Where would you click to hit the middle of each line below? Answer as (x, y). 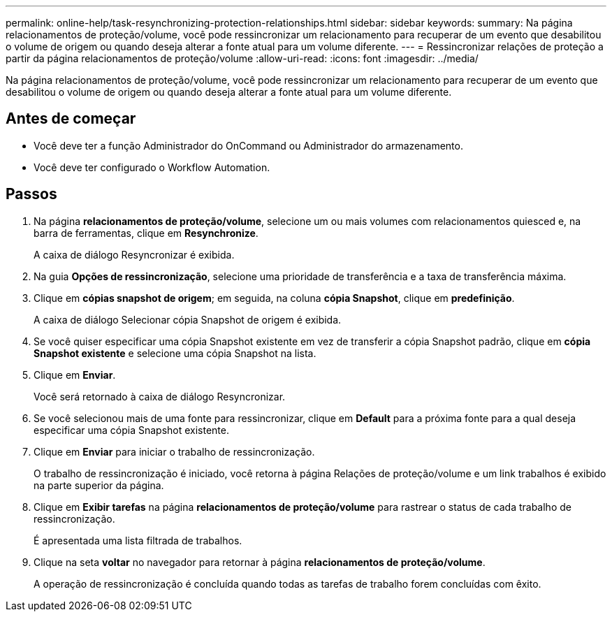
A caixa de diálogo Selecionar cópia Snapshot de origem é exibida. (188, 319)
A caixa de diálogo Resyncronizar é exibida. (134, 254)
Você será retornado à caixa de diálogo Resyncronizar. (160, 396)
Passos (31, 194)
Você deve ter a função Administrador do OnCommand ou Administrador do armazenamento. (248, 145)
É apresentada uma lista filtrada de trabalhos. (138, 540)
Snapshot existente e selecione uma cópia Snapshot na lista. (175, 353)
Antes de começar (71, 119)
